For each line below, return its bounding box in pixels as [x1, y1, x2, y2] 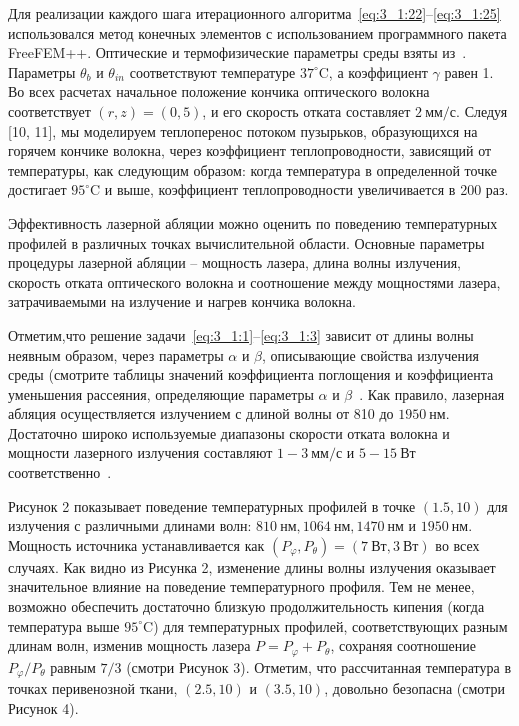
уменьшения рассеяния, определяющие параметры [8, 383, 314, 404]
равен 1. [444, 61, 494, 82]
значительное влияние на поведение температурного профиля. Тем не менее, [8, 576, 475, 597]
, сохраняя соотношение [330, 635, 476, 656]
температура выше [8, 615, 120, 636]
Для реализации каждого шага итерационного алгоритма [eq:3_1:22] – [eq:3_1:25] [8, 3, 501, 23]
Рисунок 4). [8, 697, 79, 718]
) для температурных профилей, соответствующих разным [153, 615, 508, 636]
